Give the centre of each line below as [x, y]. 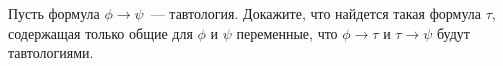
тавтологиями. [51, 52]
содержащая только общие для [100, 32]
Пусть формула [54, 13]
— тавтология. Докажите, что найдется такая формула [315, 13]
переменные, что [287, 32]
